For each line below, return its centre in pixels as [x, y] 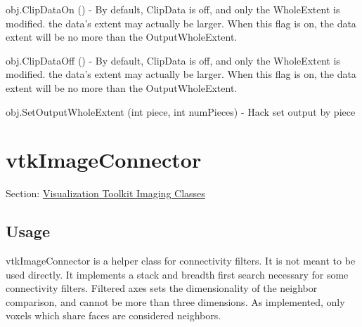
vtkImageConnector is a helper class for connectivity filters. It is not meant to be [181, 261]
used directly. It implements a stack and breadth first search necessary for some [177, 274]
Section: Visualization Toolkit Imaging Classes [105, 193]
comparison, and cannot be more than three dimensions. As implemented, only [175, 301]
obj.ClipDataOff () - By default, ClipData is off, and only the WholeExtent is [173, 60]
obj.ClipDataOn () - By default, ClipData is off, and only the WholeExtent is [173, 9]
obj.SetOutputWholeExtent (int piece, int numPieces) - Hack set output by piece [181, 111]
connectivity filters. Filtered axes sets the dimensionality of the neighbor [162, 288]
